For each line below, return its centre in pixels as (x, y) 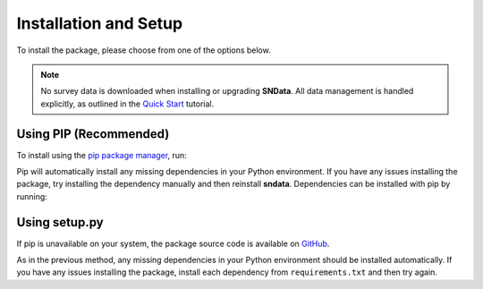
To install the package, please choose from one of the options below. (144, 50)
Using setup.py (60, 222)
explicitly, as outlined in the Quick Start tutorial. (127, 104)
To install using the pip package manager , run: (102, 155)
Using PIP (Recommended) (93, 134)
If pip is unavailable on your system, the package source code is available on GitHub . (173, 243)
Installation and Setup (100, 23)
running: (32, 196)
